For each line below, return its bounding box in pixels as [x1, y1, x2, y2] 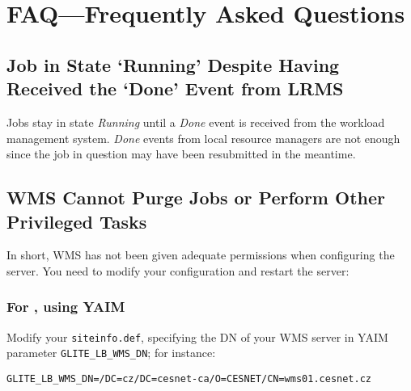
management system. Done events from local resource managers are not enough [6, 129, 400, 146]
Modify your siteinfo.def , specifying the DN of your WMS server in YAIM [6, 328, 388, 345]
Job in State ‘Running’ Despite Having [6, 52, 340, 77]
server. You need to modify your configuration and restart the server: [6, 262, 350, 279]
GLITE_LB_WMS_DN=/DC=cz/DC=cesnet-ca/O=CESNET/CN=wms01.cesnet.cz [6, 373, 372, 385]
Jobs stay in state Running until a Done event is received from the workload [6, 113, 385, 130]
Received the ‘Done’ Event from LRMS [6, 76, 344, 101]
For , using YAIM [6, 296, 125, 317]
